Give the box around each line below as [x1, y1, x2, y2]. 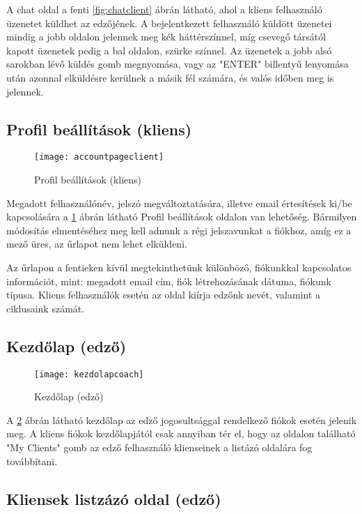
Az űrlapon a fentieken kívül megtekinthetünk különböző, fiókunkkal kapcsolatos [6, 259, 352, 274]
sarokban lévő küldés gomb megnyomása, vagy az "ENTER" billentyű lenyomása [6, 56, 349, 71]
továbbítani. [6, 453, 58, 468]
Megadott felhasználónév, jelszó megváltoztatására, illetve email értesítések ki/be [6, 195, 352, 210]
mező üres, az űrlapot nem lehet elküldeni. [6, 236, 187, 251]
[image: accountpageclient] [34, 152, 164, 162]
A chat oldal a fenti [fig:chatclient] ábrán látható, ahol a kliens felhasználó [6, 2, 322, 16]
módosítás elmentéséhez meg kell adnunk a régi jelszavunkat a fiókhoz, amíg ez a [6, 222, 352, 237]
